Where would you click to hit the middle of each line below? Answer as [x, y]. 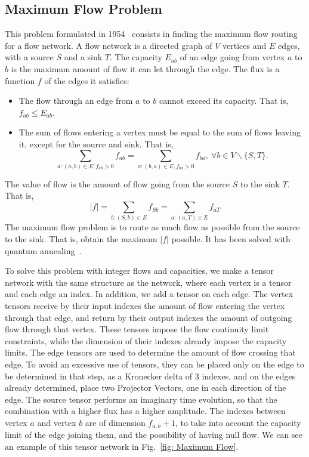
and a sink [83, 57]
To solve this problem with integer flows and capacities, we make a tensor [139, 271]
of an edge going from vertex [232, 57]
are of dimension [115, 422]
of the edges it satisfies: [87, 80]
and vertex [57, 422]
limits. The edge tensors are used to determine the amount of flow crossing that [150, 352]
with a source [29, 57]
